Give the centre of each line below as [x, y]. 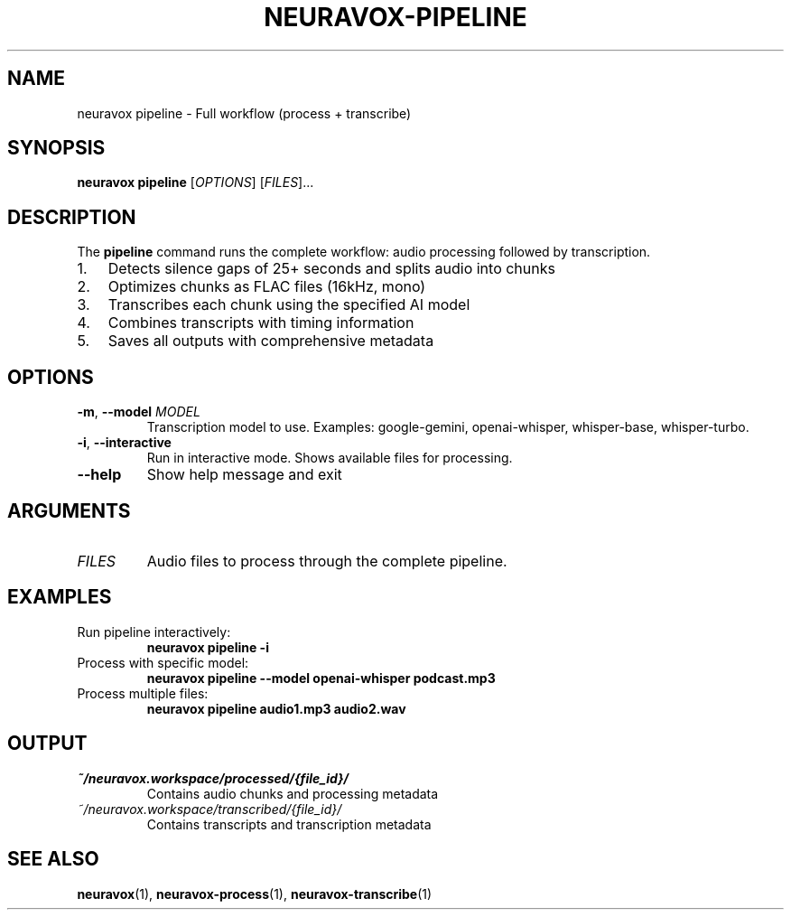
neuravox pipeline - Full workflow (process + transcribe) [244, 113]
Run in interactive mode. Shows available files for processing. [330, 458]
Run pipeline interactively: [154, 632]
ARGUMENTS [69, 510]
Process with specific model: [163, 662]
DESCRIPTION [72, 217]
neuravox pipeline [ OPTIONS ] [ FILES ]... [195, 182]
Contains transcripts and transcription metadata [289, 824]
